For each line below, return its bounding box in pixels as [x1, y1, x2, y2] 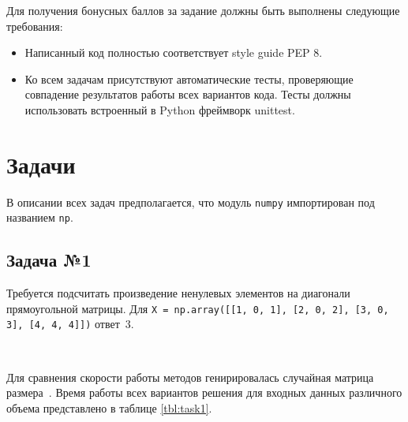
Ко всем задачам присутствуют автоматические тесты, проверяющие [24, 70, 354, 87]
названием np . [6, 209, 73, 226]
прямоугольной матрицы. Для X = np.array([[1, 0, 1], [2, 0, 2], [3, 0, [6, 300, 389, 316]
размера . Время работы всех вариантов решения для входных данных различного [6, 384, 402, 401]
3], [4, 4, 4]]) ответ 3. [6, 316, 134, 332]
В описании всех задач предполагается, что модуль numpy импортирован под [6, 193, 375, 210]
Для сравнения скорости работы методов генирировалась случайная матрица [6, 368, 374, 385]
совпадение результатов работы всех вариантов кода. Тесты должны [24, 86, 351, 103]
